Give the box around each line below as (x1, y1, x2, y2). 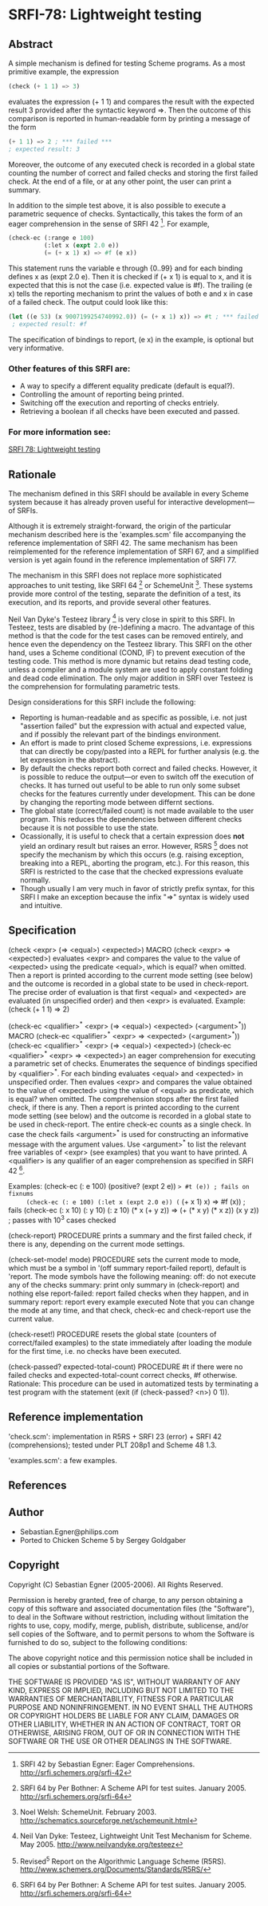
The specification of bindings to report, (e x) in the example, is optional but (8, 334, 254, 344)
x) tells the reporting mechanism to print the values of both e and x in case (8, 289, 254, 298)
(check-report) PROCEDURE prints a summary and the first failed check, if (8, 1230, 253, 1240)
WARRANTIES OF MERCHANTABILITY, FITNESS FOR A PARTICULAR (8, 1694, 234, 1703)
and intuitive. (19, 901, 63, 910)
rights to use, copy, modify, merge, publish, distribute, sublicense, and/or (8, 1620, 249, 1630)
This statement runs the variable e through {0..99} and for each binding (8, 263, 243, 273)
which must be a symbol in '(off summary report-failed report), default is (8, 1263, 247, 1273)
